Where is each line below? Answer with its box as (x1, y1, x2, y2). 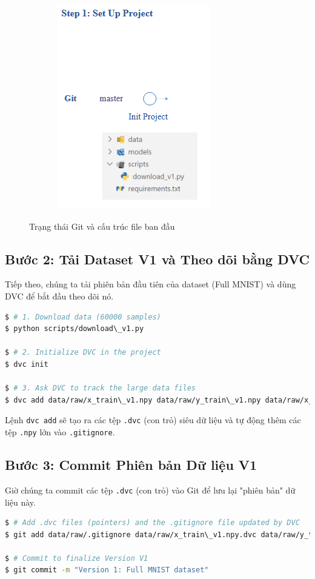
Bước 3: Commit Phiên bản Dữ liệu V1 (5, 455, 257, 474)
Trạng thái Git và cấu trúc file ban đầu (29, 219, 175, 232)
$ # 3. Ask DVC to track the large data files (5, 384, 196, 393)
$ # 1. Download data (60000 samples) (5, 312, 161, 321)
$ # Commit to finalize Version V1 (5, 554, 148, 563)
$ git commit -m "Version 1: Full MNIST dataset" (5, 566, 209, 575)
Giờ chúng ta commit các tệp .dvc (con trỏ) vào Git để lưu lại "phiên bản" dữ (5, 483, 296, 496)
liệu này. (5, 495, 36, 508)
